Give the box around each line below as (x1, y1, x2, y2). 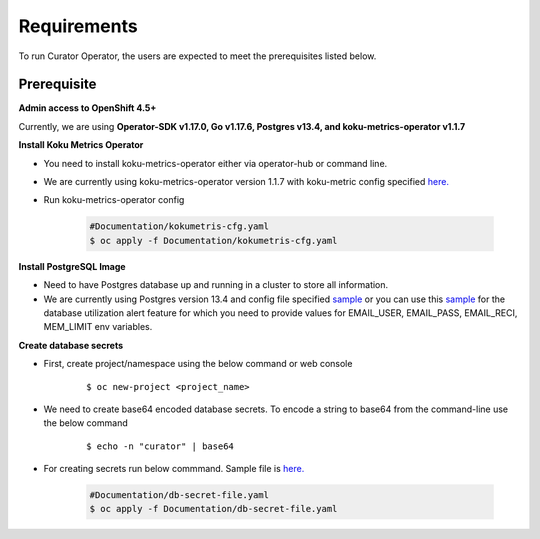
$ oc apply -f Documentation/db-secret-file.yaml (89, 503, 338, 515)
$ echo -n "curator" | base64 (86, 440, 235, 452)
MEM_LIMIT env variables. (43, 321, 153, 333)
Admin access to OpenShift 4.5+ (18, 102, 157, 114)
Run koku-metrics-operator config (43, 194, 185, 206)
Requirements (18, 15, 139, 37)
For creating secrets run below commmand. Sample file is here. (43, 463, 305, 475)
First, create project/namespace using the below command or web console (43, 358, 353, 370)
